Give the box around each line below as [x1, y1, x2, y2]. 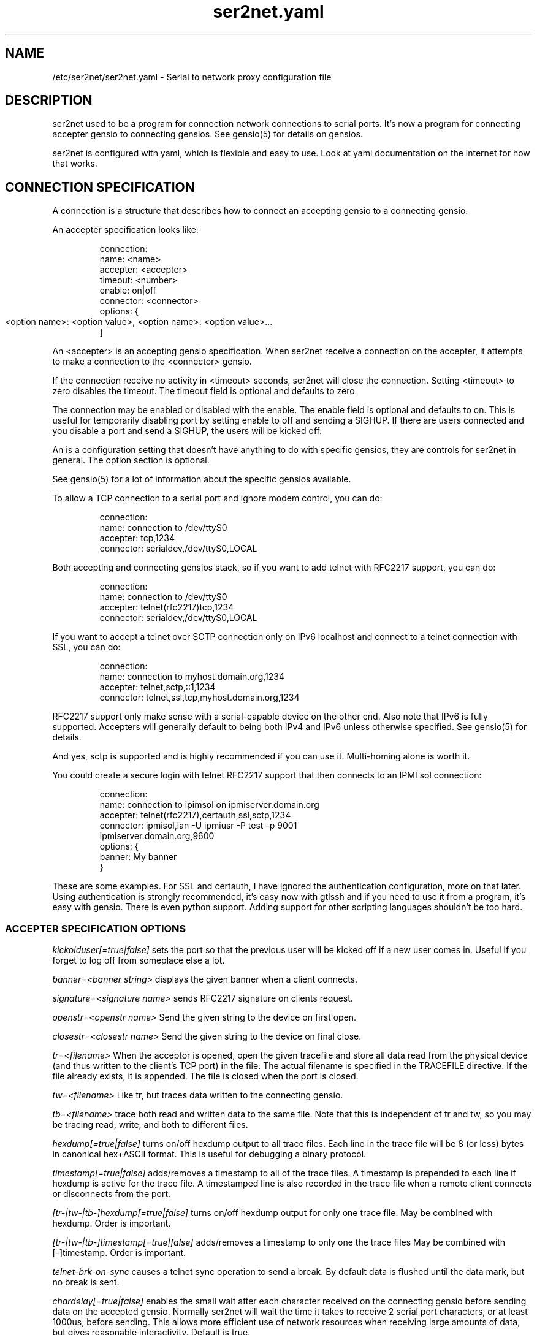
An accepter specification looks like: [52, 224, 199, 235]
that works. [52, 158, 97, 169]
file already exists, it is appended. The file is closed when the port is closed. [52, 1071, 359, 1082]
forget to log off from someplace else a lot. [52, 955, 225, 966]
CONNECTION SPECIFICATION [5, 179, 195, 195]
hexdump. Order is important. [52, 1218, 171, 1229]
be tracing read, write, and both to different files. [52, 1119, 248, 1130]
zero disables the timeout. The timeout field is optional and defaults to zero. [52, 386, 357, 397]
